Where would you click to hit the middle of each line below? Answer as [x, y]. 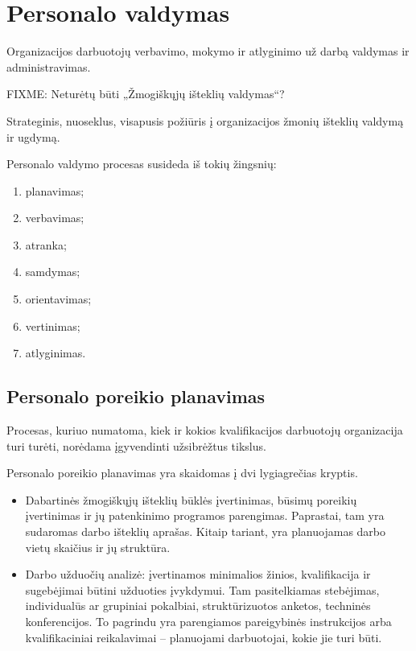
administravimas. [49, 66]
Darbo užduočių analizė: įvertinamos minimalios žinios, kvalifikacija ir [198, 574]
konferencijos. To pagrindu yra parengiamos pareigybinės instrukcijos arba [208, 621]
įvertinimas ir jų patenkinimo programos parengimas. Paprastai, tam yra [205, 515]
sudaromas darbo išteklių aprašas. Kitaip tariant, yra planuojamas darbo [206, 532]
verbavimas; [55, 218]
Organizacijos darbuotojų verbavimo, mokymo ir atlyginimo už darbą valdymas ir [208, 51]
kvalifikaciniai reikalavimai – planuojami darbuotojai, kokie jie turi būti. [204, 637]
